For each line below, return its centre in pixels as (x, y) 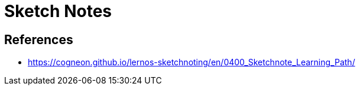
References (39, 39)
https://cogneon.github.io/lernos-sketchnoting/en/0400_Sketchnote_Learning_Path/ (192, 62)
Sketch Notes (58, 11)
